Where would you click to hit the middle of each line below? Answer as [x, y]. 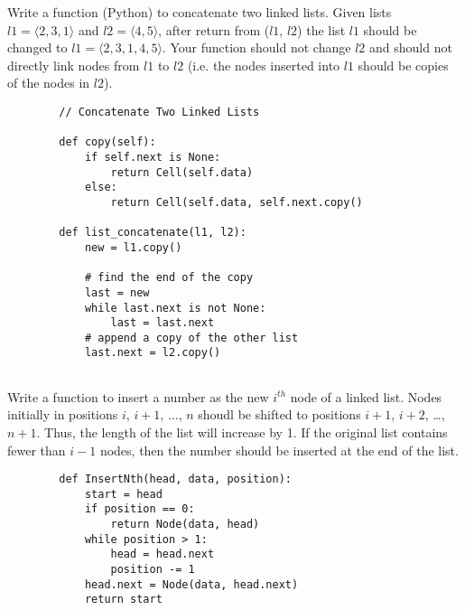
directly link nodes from [74, 65]
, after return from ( [214, 29]
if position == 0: [139, 509]
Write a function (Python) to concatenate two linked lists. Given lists [200, 12]
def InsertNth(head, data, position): [175, 479]
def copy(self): [107, 142]
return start [123, 600]
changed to [37, 47]
